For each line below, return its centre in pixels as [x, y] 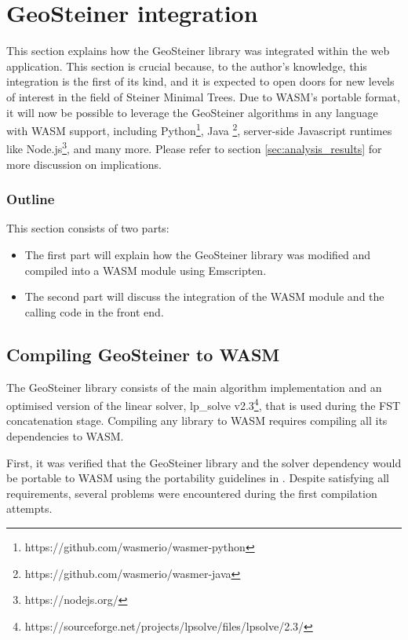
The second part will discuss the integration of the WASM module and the [204, 296]
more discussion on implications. [84, 164]
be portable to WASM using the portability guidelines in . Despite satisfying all [198, 478]
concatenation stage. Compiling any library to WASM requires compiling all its [197, 421]
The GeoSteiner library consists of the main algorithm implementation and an [194, 387]
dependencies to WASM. [65, 436]
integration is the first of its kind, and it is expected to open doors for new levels [200, 81]
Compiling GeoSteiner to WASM [143, 354]
